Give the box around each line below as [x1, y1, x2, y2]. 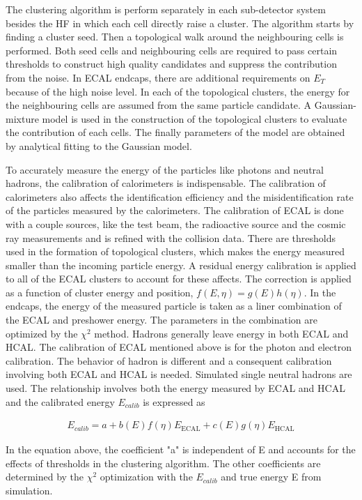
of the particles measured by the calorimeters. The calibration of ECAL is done [6, 203, 344, 218]
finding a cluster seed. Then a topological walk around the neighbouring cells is [6, 29, 344, 44]
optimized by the [6, 326, 78, 340]
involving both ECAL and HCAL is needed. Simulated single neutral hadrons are [6, 367, 352, 381]
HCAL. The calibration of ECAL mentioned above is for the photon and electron [6, 340, 352, 354]
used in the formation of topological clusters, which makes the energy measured [6, 244, 345, 259]
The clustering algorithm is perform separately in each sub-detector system [6, 2, 326, 16]
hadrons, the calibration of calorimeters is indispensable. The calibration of [6, 176, 326, 190]
